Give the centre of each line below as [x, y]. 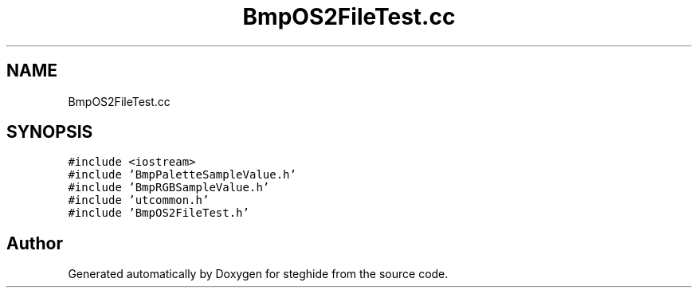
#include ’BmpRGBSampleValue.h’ [169, 188]
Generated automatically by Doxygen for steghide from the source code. [258, 274]
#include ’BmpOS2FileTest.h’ [159, 213]
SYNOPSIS [50, 132]
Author [35, 243]
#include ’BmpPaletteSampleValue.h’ [182, 175]
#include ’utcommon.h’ [139, 200]
